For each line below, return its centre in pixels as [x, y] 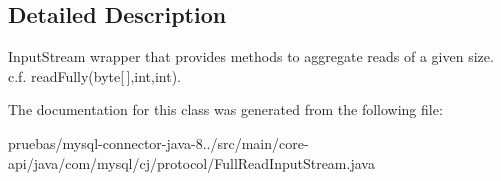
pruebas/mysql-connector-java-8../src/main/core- [158, 142]
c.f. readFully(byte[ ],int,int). [94, 75]
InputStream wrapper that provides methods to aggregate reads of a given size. [251, 56]
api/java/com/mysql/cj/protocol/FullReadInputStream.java [191, 162]
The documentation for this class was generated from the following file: [225, 109]
